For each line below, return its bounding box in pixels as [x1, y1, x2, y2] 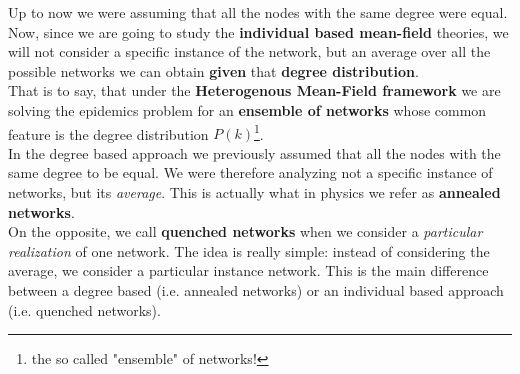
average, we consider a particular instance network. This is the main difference [8, 260, 489, 281]
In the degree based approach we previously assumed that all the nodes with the [8, 142, 501, 163]
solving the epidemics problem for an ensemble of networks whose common [8, 99, 487, 120]
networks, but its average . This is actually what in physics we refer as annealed [8, 182, 501, 202]
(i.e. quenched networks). [8, 299, 161, 320]
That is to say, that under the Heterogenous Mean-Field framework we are [8, 80, 501, 101]
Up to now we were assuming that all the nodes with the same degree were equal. [8, 2, 508, 22]
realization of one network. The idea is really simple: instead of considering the [8, 240, 490, 261]
